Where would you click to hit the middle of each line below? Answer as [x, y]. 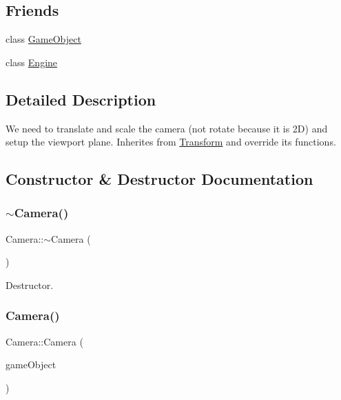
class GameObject [43, 39]
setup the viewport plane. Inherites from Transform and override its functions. [171, 142]
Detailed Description [81, 99]
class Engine [32, 62]
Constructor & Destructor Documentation [159, 179]
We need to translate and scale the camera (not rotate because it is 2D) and [167, 128]
